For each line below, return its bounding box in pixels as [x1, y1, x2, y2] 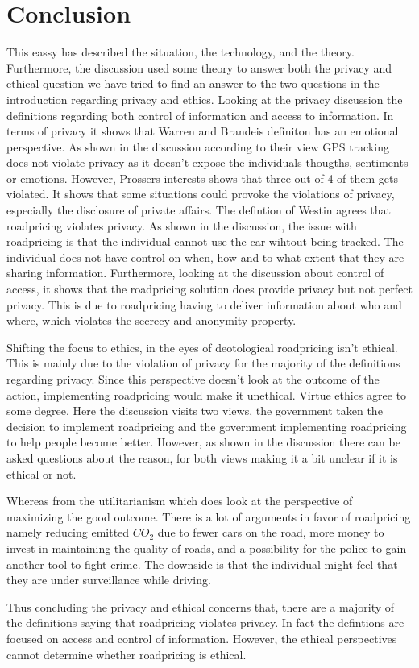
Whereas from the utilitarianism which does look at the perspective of [6, 492, 353, 509]
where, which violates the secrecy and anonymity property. [6, 312, 297, 329]
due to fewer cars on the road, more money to [157, 524, 384, 541]
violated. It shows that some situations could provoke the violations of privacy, [6, 185, 395, 202]
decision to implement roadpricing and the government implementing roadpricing [6, 417, 407, 434]
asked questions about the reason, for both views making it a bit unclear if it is [6, 449, 398, 466]
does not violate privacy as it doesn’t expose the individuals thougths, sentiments [6, 154, 409, 171]
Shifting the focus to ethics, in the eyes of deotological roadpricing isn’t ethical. [6, 338, 398, 355]
